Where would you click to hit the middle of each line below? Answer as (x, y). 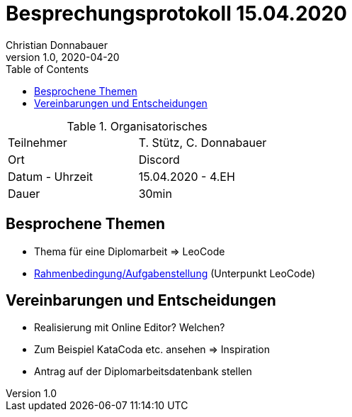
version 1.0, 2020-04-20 (63, 57)
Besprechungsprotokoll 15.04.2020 (177, 13)
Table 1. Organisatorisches (137, 126)
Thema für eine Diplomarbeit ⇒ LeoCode (130, 251)
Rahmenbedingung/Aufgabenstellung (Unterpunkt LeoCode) (175, 273)
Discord (159, 159)
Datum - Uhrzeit (51, 176)
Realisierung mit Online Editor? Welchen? (130, 328)
